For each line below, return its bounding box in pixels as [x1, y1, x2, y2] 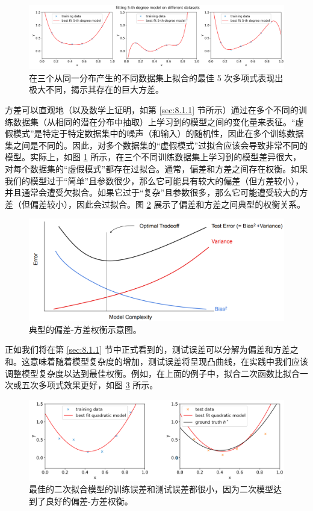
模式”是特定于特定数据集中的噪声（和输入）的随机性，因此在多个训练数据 [13, 127, 304, 140]
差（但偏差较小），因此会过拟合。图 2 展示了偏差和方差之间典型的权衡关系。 [5, 197, 306, 210]
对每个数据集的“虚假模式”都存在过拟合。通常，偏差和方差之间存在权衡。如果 [5, 162, 308, 175]
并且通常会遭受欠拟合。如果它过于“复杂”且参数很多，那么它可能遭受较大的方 [5, 186, 308, 199]
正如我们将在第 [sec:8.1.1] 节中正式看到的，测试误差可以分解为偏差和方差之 [5, 343, 299, 356]
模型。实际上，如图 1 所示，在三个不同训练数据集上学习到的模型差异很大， [5, 150, 302, 163]
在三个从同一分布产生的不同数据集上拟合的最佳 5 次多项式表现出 [29, 71, 284, 84]
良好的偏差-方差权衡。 [45, 494, 133, 507]
